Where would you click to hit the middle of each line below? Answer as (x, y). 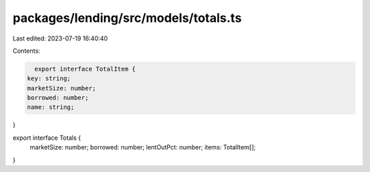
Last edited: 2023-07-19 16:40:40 (60, 38)
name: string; (51, 107)
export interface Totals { (47, 138)
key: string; (49, 78)
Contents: (26, 51)
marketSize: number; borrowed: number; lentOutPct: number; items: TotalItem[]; (143, 147)
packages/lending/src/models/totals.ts (127, 18)
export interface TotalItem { (85, 69)
